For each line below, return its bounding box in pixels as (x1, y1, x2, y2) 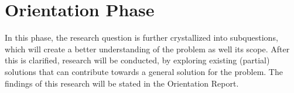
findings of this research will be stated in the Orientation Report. (5, 77, 239, 89)
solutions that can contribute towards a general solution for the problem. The (5, 65, 283, 77)
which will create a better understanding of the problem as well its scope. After (5, 42, 290, 55)
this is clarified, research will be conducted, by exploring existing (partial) (5, 54, 270, 66)
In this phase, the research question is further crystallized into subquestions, (5, 31, 278, 44)
